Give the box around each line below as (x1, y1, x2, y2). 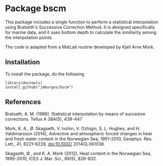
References (5, 98, 41, 106)
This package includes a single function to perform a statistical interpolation (5, 19, 159, 25)
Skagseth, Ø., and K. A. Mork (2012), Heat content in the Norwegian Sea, (5, 150, 152, 156)
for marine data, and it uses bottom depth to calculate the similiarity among (5, 29, 157, 35)
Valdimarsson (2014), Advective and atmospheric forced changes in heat (5, 130, 152, 136)
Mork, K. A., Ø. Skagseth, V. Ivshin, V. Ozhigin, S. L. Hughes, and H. (5, 125, 140, 131)
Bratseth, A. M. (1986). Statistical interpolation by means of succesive (5, 111, 145, 117)
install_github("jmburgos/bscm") (5, 85, 73, 90)
